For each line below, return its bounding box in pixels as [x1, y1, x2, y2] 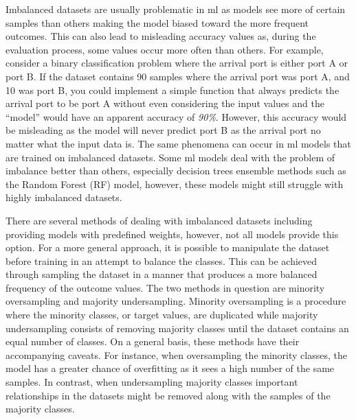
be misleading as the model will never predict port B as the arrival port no [5, 123, 321, 137]
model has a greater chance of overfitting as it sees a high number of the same [5, 361, 335, 375]
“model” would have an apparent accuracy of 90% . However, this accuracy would [5, 109, 347, 124]
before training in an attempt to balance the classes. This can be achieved [5, 253, 318, 268]
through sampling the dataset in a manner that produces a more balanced [5, 267, 318, 281]
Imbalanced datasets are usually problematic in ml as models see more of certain [5, 2, 346, 16]
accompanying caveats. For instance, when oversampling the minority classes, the [5, 347, 347, 362]
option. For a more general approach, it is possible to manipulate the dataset [5, 240, 330, 255]
